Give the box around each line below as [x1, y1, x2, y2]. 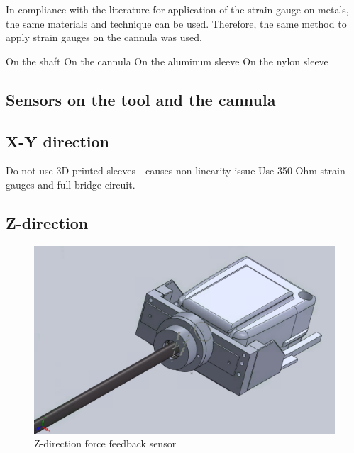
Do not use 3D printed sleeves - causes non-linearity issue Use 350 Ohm [6, 163, 317, 178]
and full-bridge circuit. [38, 177, 135, 191]
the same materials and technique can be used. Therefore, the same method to [6, 16, 347, 30]
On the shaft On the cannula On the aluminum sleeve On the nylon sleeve [6, 53, 328, 68]
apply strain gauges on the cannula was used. [6, 30, 202, 45]
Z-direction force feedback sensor [34, 436, 177, 451]
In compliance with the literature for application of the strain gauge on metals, [6, 2, 349, 16]
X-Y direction [6, 130, 110, 152]
